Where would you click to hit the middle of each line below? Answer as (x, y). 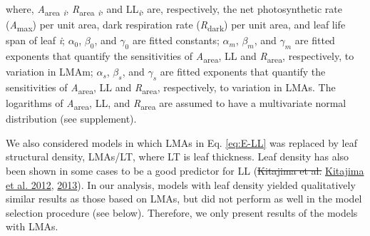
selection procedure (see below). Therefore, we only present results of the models (182, 212)
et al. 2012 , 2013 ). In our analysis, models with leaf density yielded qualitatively (181, 184)
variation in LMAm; (50, 72)
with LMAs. (32, 226)
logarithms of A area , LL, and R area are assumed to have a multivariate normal (176, 104)
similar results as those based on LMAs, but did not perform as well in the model (184, 199)
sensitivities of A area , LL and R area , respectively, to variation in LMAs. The (171, 88)
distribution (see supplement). (71, 119)
